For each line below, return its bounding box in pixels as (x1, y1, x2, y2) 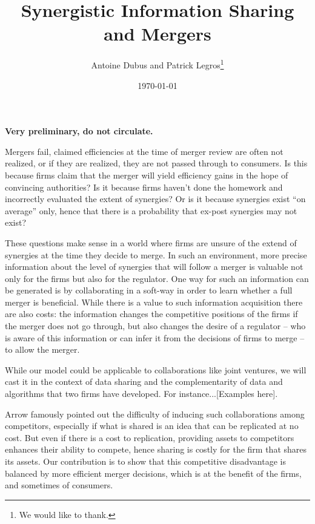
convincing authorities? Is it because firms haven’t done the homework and (5, 180, 283, 193)
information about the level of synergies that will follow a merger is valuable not (5, 260, 303, 273)
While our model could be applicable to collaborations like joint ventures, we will (5, 363, 307, 376)
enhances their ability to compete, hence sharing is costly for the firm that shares (5, 443, 307, 456)
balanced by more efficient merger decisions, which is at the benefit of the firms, (5, 467, 302, 479)
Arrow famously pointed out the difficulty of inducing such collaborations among (5, 407, 305, 420)
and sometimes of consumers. (5, 479, 113, 491)
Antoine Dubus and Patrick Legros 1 (91, 57, 224, 71)
